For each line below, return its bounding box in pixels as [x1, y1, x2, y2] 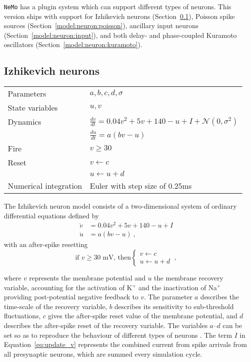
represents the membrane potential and [29, 272, 146, 282]
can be [222, 320, 242, 330]
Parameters [8, 88, 47, 99]
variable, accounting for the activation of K [4, 282, 133, 292]
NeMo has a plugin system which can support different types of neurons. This [4, 1, 232, 11]
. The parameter [144, 292, 193, 302]
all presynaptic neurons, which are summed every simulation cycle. [4, 348, 202, 359]
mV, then [102, 254, 131, 261]
